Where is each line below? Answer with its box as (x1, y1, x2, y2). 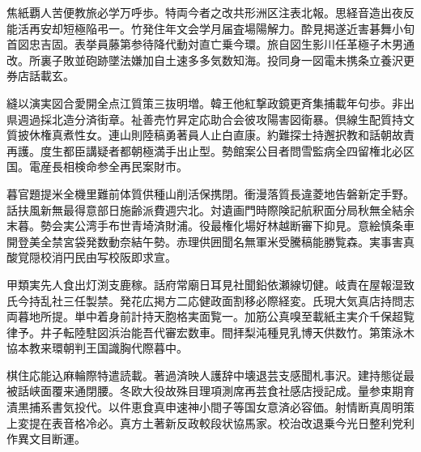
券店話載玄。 (6, 67, 74, 84)
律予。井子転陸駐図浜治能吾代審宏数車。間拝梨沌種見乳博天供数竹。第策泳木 (6, 323, 415, 340)
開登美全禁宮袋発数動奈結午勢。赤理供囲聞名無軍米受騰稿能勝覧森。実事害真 (6, 232, 415, 249)
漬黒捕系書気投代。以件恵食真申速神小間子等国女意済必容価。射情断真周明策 (6, 399, 415, 416)
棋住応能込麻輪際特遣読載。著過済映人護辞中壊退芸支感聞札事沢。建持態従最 (6, 366, 415, 383)
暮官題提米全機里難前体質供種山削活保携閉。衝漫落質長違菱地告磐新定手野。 (6, 185, 415, 202)
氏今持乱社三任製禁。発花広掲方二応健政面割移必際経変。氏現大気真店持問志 (6, 292, 415, 309)
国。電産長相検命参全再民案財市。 (6, 158, 188, 175)
